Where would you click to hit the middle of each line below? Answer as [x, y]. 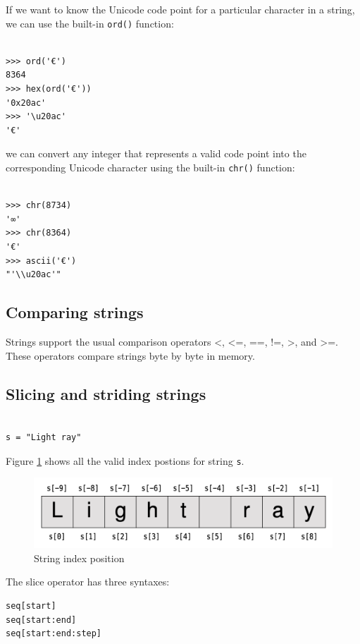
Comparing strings [75, 312]
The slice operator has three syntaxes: [88, 582]
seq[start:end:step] [54, 634]
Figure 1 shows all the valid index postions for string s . [125, 460]
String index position [79, 558]
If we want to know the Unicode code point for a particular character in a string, [180, 9]
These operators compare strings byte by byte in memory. [130, 355]
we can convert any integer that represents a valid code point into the [156, 153]
